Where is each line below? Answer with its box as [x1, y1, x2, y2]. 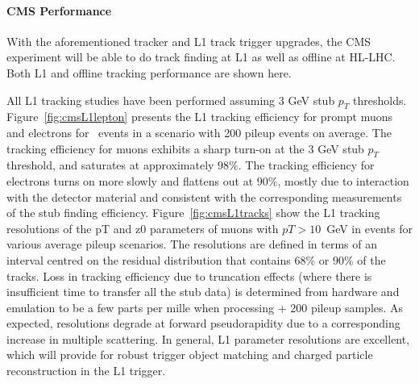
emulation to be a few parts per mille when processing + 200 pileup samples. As [6, 298, 404, 315]
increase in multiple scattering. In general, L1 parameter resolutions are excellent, [6, 330, 410, 347]
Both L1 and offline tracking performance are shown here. [6, 64, 292, 81]
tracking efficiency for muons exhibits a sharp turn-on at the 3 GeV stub [6, 140, 364, 157]
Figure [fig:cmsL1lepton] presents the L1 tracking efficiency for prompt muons [6, 108, 393, 125]
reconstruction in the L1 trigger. [6, 362, 166, 379]
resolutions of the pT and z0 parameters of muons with [6, 219, 279, 236]
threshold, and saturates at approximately [6, 157, 214, 173]
